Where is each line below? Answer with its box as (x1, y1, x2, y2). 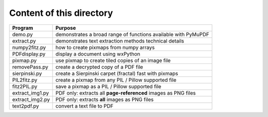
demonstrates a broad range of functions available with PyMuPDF (55, 31, 209, 38)
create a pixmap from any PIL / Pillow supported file (55, 76, 177, 83)
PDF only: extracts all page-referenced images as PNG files (55, 89, 196, 96)
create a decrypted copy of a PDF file (55, 63, 143, 70)
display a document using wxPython (55, 50, 140, 57)
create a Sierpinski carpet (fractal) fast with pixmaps (55, 70, 178, 77)
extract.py (12, 37, 36, 44)
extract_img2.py (12, 96, 50, 103)
